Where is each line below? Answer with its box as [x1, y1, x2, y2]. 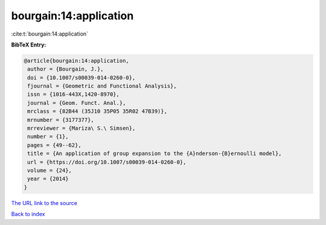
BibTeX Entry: [11, 41, 46, 48]
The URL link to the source [11, 199, 78, 206]
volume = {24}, [27, 167, 72, 174]
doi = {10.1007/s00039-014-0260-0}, [27, 74, 136, 81]
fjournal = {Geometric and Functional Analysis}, [27, 83, 177, 90]
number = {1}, [27, 133, 69, 140]
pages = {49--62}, [27, 142, 81, 148]
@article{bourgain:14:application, [24, 57, 129, 64]
